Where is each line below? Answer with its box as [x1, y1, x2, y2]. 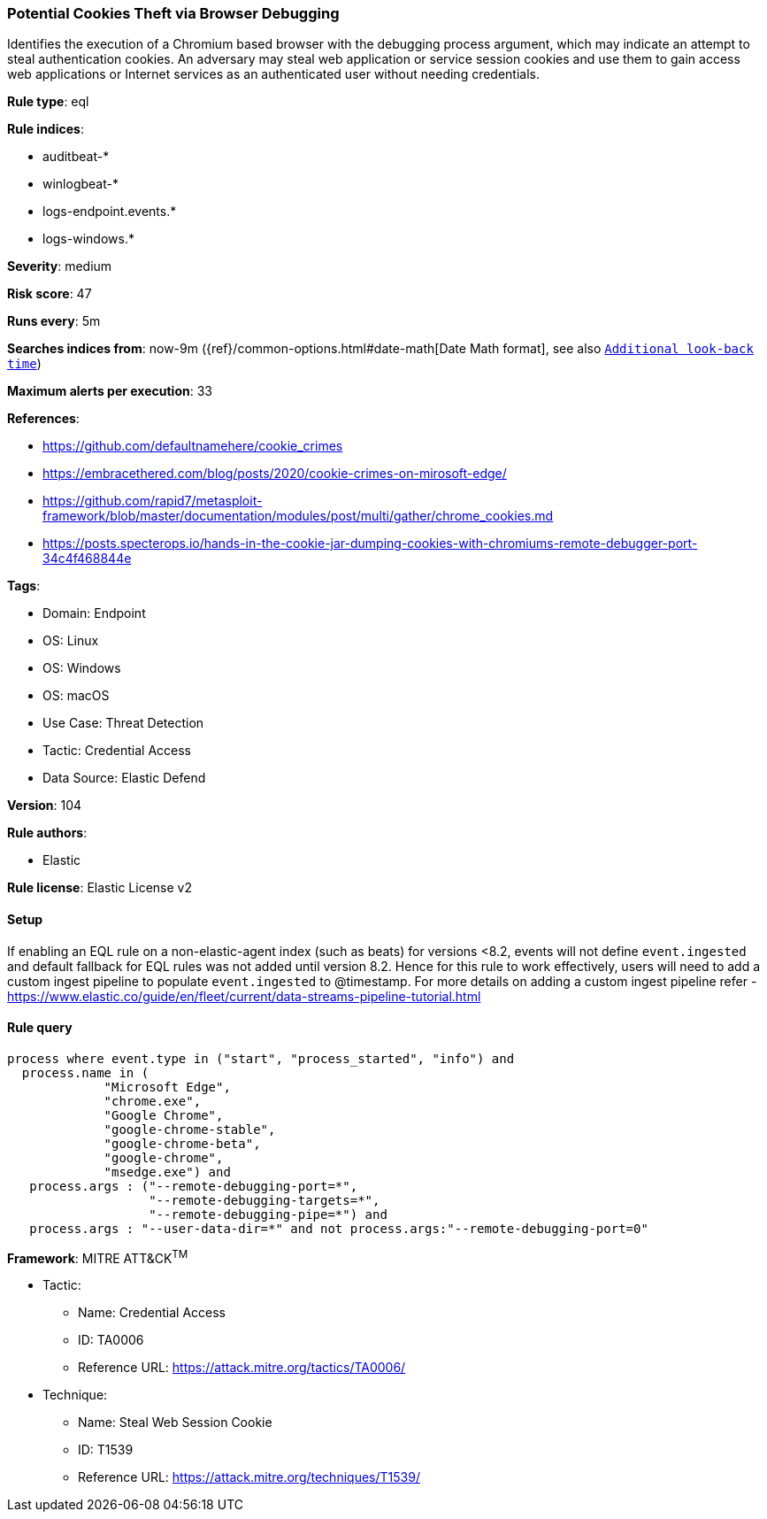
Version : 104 [7, 798, 82, 813]
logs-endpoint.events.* [42, 204, 177, 220]
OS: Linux [42, 633, 99, 649]
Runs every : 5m [7, 313, 101, 329]
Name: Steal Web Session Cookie [78, 1415, 272, 1430]
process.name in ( [21, 1065, 150, 1080]
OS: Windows [42, 660, 121, 676]
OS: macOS [42, 688, 110, 704]
